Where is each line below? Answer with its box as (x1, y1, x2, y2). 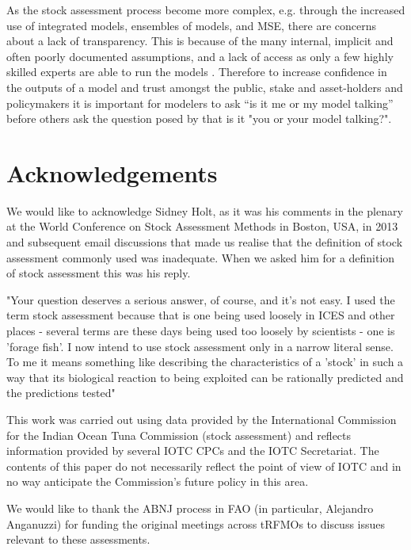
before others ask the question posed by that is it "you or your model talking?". (6, 110, 392, 127)
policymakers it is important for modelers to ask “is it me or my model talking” (6, 94, 394, 111)
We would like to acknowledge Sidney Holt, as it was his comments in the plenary (6, 202, 403, 219)
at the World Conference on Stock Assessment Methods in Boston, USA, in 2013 (6, 218, 398, 235)
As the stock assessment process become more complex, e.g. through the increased (6, 2, 405, 17)
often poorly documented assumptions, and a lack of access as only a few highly (6, 48, 394, 64)
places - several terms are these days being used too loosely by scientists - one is (6, 323, 395, 339)
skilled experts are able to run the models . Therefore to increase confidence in (6, 63, 387, 80)
